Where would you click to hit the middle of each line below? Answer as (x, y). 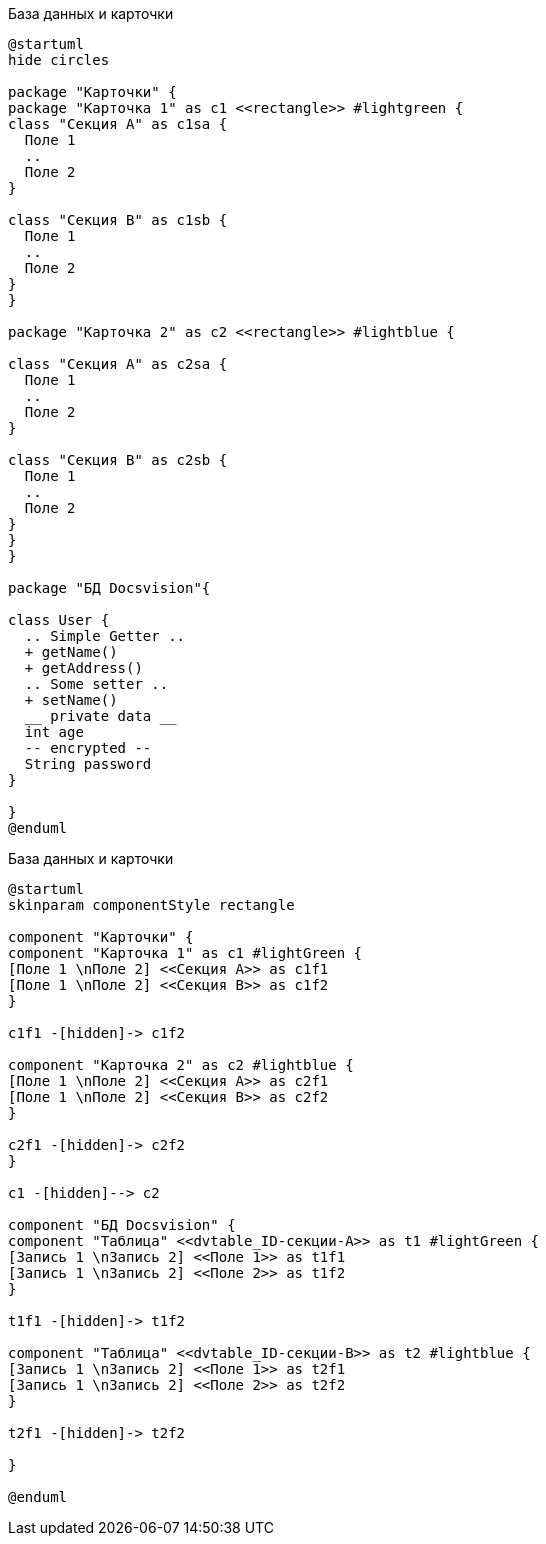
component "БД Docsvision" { (122, 1225)
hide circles (59, 60)
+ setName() (71, 700)
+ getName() (71, 652)
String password (88, 764)
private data (101, 716)
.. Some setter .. (96, 684)
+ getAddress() (83, 668)
